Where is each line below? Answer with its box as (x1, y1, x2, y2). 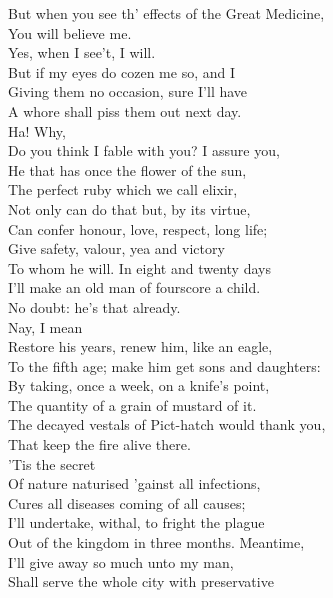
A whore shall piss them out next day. (8, 100, 242, 121)
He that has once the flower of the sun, (8, 159, 247, 180)
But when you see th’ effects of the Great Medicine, (8, 3, 325, 23)
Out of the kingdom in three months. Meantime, (8, 532, 305, 553)
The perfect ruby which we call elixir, (8, 179, 238, 200)
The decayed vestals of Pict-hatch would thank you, (8, 414, 326, 435)
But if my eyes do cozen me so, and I (8, 61, 236, 82)
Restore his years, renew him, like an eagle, (8, 336, 273, 357)
